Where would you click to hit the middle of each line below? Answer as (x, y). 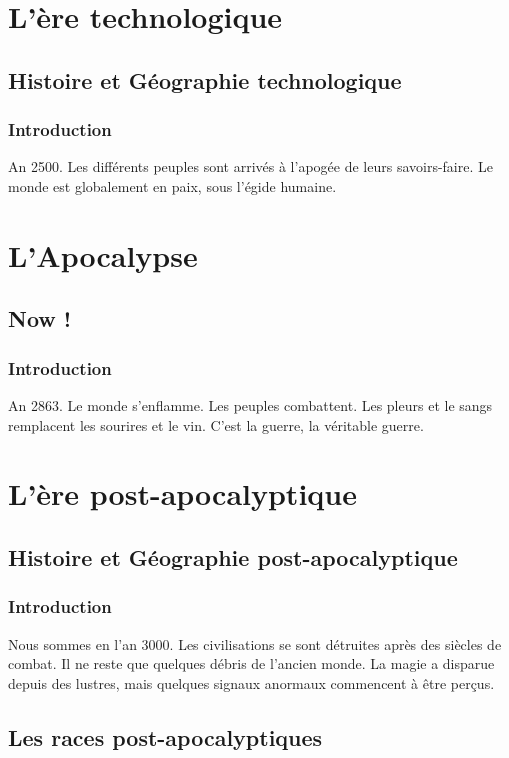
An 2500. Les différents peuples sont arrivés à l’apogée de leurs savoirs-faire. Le (250, 166)
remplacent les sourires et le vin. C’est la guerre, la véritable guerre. (216, 424)
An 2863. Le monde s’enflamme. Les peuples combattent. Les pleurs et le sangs (250, 404)
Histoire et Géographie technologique (205, 79)
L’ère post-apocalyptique (182, 493)
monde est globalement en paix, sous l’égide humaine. (172, 185)
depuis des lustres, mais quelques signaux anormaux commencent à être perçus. (251, 682)
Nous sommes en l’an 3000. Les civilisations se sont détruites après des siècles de (255, 643)
